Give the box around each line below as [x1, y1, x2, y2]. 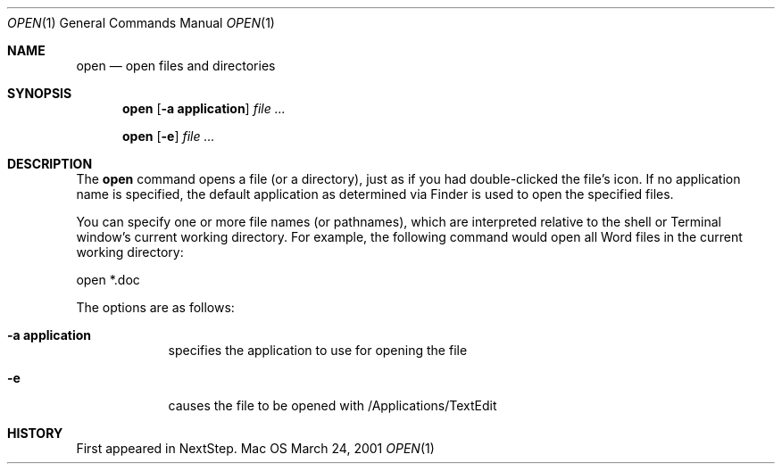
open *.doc [76, 272, 140, 287]
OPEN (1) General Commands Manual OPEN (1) [7, 15, 275, 30]
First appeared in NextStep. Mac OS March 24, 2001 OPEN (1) [76, 441, 435, 456]
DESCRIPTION [7, 156, 93, 171]
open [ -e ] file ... [122, 128, 215, 144]
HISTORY [7, 426, 63, 441]
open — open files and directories [76, 58, 276, 73]
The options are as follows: [76, 300, 235, 315]
